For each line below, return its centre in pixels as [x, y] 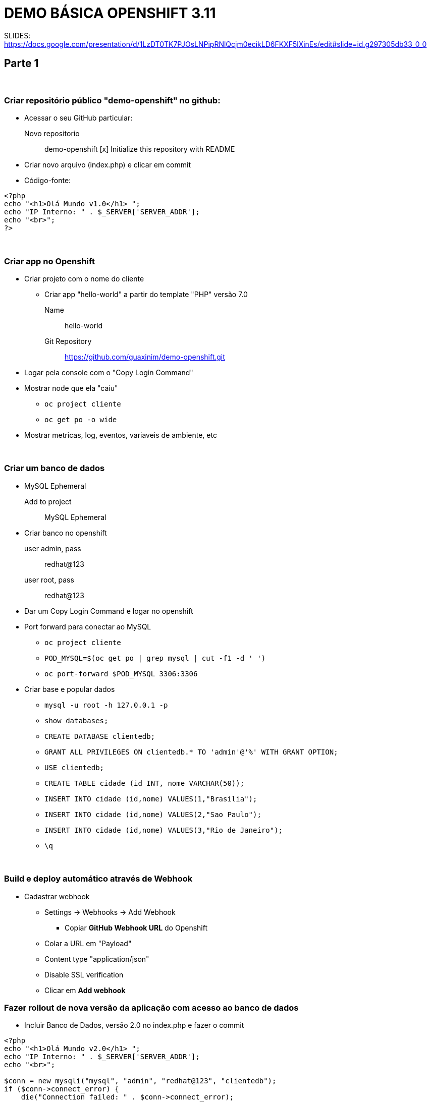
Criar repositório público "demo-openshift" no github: [112, 100]
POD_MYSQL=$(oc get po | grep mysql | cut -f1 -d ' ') [155, 658]
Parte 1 [21, 64]
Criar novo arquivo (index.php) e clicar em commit [107, 165]
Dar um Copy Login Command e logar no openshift [109, 611]
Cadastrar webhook [57, 896]
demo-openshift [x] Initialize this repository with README [140, 149]
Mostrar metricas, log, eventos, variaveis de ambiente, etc [121, 435]
